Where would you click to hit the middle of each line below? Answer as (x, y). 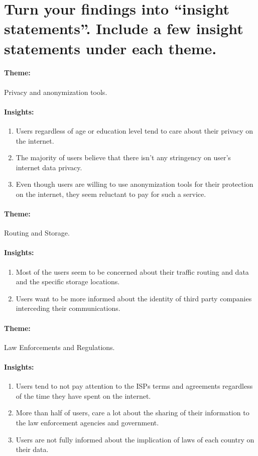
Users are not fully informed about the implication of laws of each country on (135, 439)
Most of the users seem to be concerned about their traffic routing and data (132, 271)
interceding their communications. (68, 308)
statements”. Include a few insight (124, 28)
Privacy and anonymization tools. (56, 92)
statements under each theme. (110, 48)
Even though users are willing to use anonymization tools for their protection (135, 184)
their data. (32, 449)
